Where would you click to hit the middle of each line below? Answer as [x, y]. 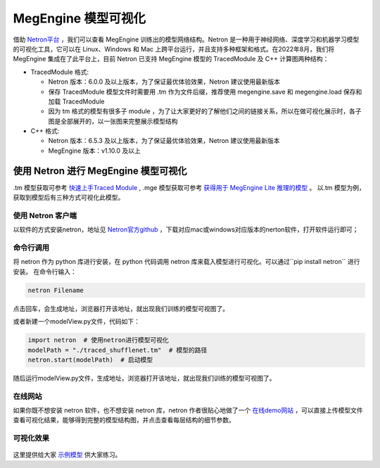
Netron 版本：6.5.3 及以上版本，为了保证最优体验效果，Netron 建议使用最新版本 [164, 141]
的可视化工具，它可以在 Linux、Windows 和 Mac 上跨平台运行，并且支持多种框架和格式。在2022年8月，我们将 [173, 49]
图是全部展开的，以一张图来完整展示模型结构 [113, 121]
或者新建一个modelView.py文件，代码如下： [77, 322]
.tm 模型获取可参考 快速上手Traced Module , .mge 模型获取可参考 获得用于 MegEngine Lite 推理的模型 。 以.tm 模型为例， [189, 187]
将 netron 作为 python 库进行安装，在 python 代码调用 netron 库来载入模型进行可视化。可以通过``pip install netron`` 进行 [186, 262]
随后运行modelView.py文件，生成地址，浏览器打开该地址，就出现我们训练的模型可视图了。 [144, 378]
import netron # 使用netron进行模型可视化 [98, 340]
